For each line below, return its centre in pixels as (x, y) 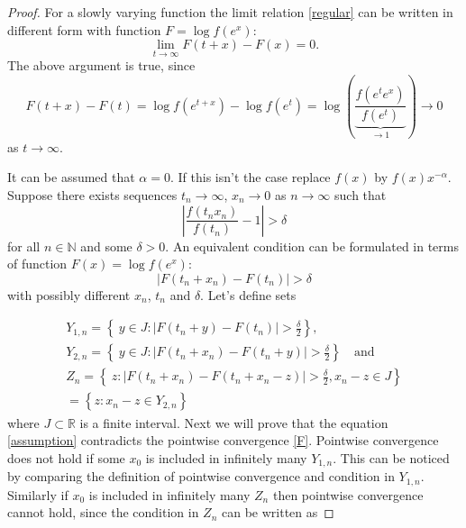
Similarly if (38, 494)
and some (106, 246)
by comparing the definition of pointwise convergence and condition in (201, 476)
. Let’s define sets (248, 294)
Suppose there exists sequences (92, 195)
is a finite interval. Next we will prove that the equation (234, 422)
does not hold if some (66, 457)
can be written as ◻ (278, 512)
